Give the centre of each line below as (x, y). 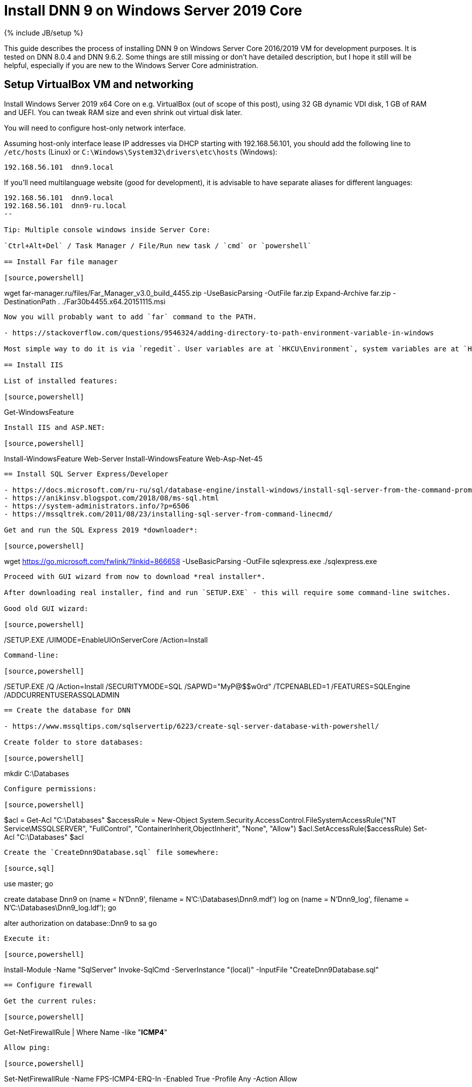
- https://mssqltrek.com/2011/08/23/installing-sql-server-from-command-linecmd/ (168, 514)
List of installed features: (61, 381)
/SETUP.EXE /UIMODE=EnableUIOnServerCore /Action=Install (106, 640)
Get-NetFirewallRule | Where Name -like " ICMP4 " (86, 1032)
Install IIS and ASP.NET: (55, 427)
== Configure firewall (48, 985)
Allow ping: (27, 1047)
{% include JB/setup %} (44, 33)
